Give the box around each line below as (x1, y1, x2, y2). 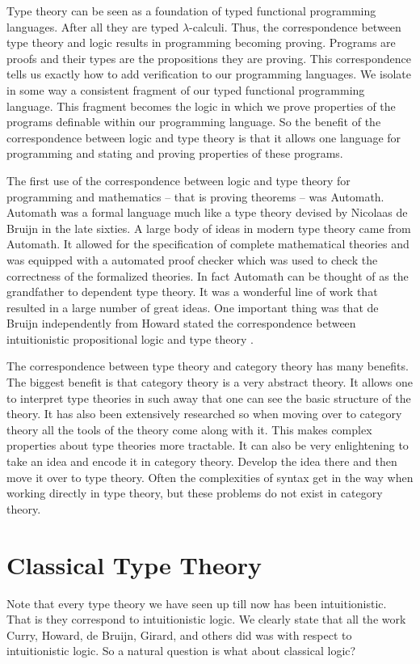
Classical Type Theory (6, 548, 262, 581)
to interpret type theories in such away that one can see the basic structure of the (6, 389, 411, 406)
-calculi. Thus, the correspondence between (189, 18, 401, 35)
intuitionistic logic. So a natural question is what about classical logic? (6, 642, 356, 659)
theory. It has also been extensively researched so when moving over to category (6, 405, 402, 422)
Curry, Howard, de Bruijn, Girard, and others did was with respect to (6, 626, 352, 643)
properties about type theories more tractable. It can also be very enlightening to (6, 437, 409, 454)
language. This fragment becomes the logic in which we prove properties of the (6, 97, 396, 114)
